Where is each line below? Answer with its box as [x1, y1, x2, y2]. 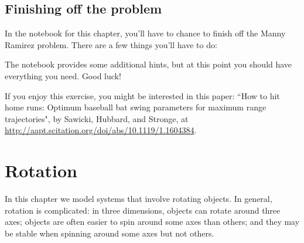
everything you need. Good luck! [5, 69, 121, 82]
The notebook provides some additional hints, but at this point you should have [5, 58, 292, 70]
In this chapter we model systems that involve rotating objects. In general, [5, 193, 272, 205]
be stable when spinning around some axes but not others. [5, 227, 214, 239]
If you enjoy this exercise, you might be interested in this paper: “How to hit [5, 89, 280, 102]
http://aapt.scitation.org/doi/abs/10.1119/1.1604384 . [5, 124, 197, 136]
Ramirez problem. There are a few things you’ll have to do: [5, 38, 217, 50]
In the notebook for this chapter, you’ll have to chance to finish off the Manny [5, 27, 286, 39]
